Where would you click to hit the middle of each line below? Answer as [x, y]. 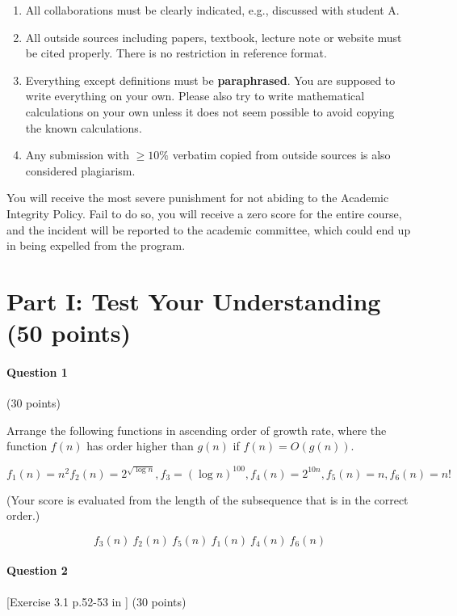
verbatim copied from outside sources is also [281, 155]
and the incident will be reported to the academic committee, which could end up [209, 229]
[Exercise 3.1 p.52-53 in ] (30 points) [96, 601]
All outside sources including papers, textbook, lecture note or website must [214, 37]
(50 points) [69, 333]
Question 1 [37, 371]
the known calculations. [84, 127]
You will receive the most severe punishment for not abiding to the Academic [198, 198]
